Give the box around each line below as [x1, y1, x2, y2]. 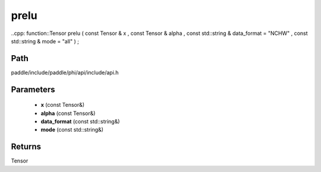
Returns [11, 142, 42, 152]
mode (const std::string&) [40, 126, 104, 133]
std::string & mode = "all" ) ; [11, 37, 80, 44]
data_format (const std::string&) [40, 118, 120, 125]
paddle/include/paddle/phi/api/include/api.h [11, 69, 119, 76]
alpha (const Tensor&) [40, 110, 96, 117]
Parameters [11, 84, 55, 94]
